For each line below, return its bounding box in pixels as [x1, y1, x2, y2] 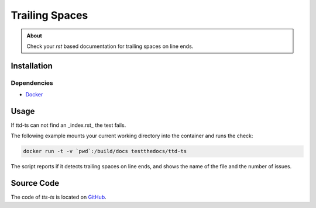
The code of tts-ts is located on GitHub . [11, 193, 107, 201]
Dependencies [11, 79, 54, 87]
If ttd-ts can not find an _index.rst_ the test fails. [11, 122, 126, 129]
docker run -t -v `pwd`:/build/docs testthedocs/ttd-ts [23, 148, 187, 155]
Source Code [11, 178, 60, 188]
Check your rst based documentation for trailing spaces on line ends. [26, 43, 194, 50]
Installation [11, 61, 53, 71]
